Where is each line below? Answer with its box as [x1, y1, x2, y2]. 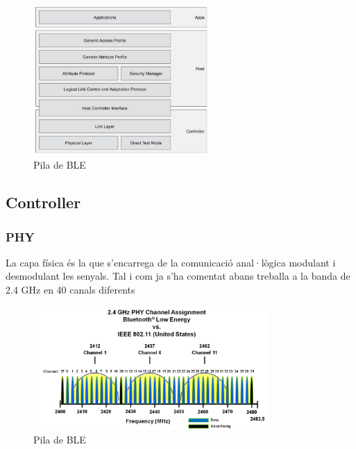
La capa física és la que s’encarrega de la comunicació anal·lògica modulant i [6, 255, 336, 269]
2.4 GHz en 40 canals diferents [6, 282, 135, 296]
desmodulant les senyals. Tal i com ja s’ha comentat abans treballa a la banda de [6, 269, 350, 283]
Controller [6, 192, 81, 213]
